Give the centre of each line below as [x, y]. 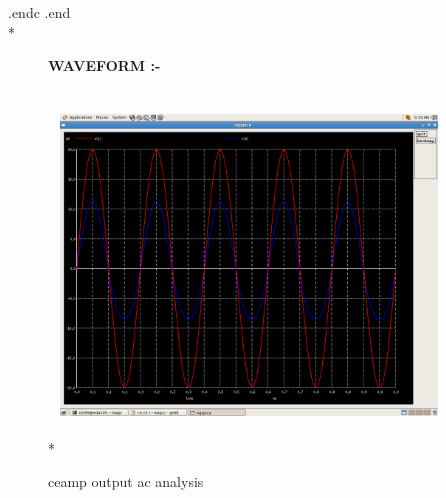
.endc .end [39, 12]
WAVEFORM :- [104, 65]
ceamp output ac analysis [126, 481]
